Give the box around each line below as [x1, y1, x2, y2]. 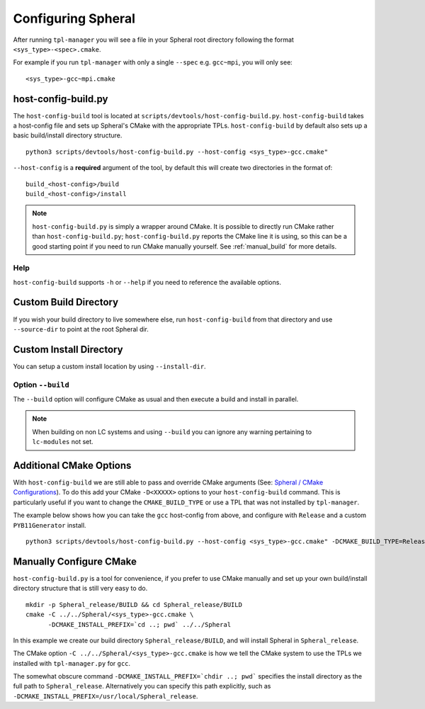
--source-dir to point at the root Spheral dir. [13, 324, 149, 333]
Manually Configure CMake [13, 555, 137, 567]
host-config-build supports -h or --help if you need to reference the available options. [13, 278, 281, 286]
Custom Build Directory [13, 296, 119, 308]
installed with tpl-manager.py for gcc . [13, 659, 131, 667]
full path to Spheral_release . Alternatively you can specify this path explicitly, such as [13, 682, 271, 691]
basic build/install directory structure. [13, 131, 123, 140]
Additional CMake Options [13, 460, 132, 471]
